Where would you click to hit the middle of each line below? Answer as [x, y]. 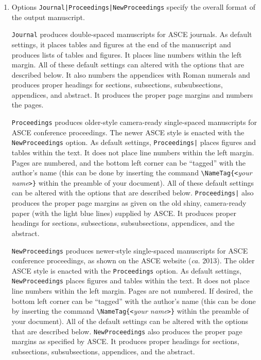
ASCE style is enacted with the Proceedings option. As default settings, [126, 270]
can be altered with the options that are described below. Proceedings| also [133, 193]
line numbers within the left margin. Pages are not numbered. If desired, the [132, 291]
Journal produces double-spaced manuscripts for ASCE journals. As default [132, 34]
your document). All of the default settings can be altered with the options [130, 321]
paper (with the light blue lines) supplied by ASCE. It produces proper [124, 213]
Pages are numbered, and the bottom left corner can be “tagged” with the [129, 162]
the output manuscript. [48, 17]
